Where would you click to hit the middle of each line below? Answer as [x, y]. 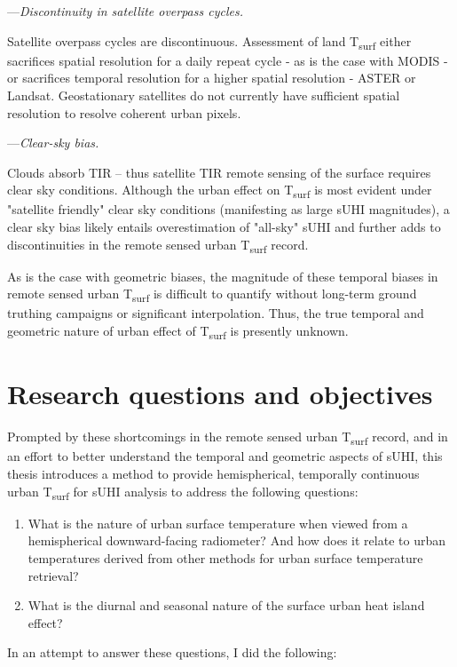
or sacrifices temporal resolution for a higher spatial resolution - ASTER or [212, 78]
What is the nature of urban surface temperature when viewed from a [218, 523]
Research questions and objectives [220, 394]
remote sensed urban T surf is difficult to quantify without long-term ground [212, 295]
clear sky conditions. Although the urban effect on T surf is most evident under [220, 191]
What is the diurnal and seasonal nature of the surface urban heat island [226, 605]
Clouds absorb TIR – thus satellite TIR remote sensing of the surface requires [219, 172]
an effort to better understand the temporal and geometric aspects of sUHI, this [225, 456]
